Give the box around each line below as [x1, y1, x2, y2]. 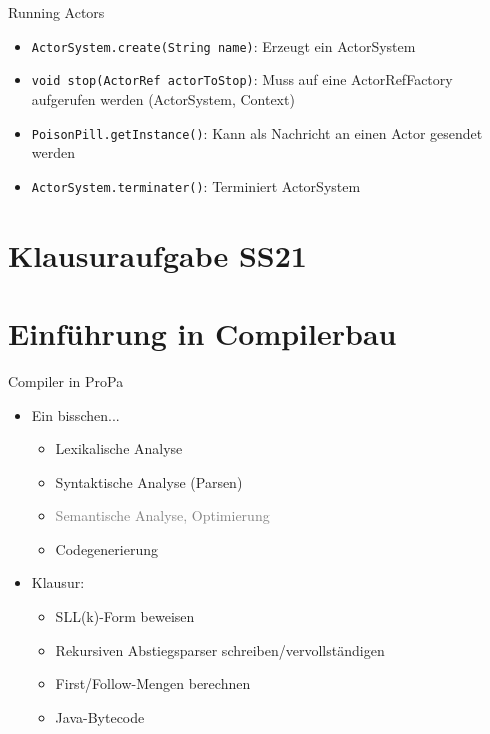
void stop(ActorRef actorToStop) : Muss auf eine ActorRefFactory [31, 69, 453, 90]
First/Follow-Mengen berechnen [55, 673, 251, 694]
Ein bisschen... [31, 404, 120, 425]
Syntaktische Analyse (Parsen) [55, 471, 243, 492]
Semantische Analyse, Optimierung [55, 505, 270, 526]
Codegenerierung [55, 538, 158, 559]
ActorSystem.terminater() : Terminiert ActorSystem [31, 175, 361, 196]
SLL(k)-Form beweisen [55, 606, 195, 627]
